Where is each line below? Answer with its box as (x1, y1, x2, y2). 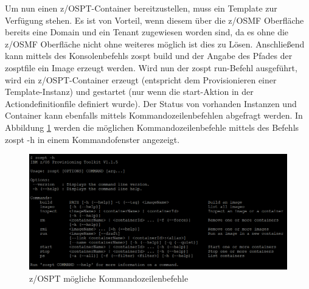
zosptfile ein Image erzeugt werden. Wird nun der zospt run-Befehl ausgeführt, (5, 61, 297, 74)
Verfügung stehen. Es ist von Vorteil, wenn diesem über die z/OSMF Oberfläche (5, 13, 304, 26)
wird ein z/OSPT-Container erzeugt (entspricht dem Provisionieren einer (5, 73, 277, 86)
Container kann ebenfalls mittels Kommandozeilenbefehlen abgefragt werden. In (5, 109, 303, 122)
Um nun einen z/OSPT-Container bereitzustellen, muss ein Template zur (5, 2, 277, 14)
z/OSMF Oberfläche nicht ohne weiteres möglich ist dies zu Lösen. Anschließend (5, 37, 305, 50)
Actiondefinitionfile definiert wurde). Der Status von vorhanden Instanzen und (5, 97, 297, 110)
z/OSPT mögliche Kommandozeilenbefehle (29, 271, 189, 284)
